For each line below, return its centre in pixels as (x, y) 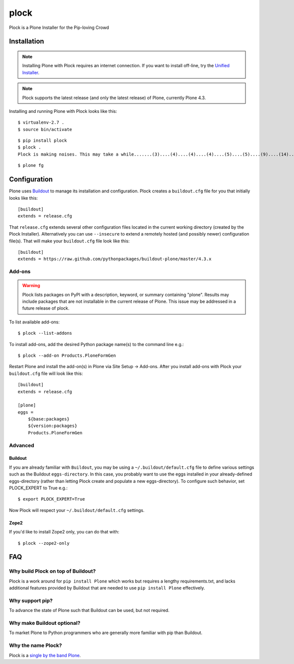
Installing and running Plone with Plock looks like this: (63, 111)
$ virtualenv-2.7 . (41, 122)
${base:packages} (49, 419)
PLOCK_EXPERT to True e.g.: (38, 488)
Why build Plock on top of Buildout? (52, 571)
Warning (31, 286)
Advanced (22, 445)
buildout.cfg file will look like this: (46, 373)
